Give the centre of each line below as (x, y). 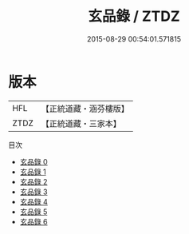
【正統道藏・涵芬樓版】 (85, 109)
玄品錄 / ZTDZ (134, 16)
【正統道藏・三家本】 (81, 123)
